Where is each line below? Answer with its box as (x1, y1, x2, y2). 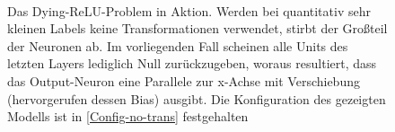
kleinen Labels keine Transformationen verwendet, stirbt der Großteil (7, 19, 388, 38)
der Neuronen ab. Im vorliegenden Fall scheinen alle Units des (7, 36, 348, 55)
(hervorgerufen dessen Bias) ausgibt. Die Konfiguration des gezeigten (7, 89, 386, 108)
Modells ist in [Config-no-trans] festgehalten (7, 107, 249, 126)
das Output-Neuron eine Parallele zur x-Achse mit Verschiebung (7, 71, 360, 90)
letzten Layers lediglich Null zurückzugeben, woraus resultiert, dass (7, 54, 377, 73)
